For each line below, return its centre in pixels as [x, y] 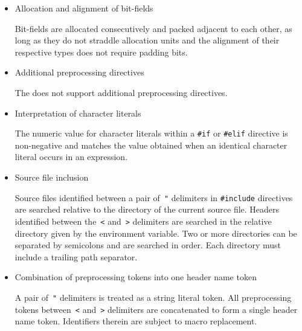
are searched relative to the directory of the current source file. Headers [147, 209]
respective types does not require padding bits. [101, 52]
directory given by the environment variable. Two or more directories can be [156, 233]
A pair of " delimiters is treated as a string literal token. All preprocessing [153, 297]
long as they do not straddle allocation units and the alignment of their [147, 40]
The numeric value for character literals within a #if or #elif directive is [151, 133]
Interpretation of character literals [78, 113]
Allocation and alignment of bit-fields [84, 8]
